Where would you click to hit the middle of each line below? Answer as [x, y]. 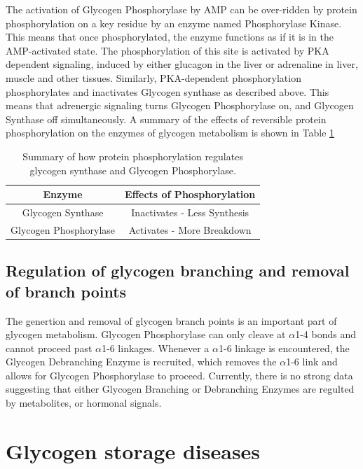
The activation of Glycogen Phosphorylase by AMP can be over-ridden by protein [181, 9]
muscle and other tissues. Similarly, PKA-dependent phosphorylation [153, 77]
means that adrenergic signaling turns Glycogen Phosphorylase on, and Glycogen [180, 105]
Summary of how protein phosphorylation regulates [133, 156]
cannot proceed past [49, 348]
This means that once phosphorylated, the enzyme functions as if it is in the [170, 37]
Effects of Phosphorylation [190, 194]
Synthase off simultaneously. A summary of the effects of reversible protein [166, 119]
